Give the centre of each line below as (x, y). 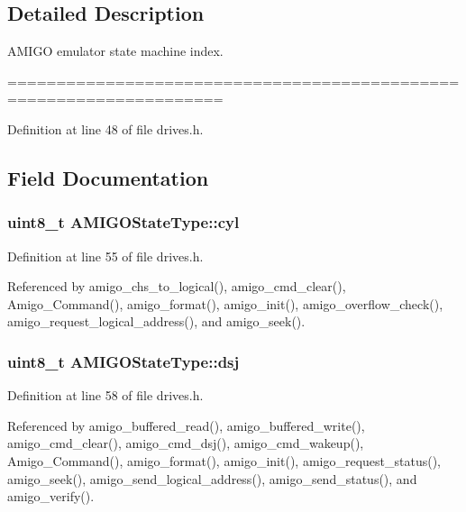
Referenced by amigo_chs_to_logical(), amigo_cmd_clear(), (177, 286)
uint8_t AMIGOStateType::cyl (123, 222)
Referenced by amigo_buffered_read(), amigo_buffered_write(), (186, 425)
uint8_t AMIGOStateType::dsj (123, 361)
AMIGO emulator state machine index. (115, 51)
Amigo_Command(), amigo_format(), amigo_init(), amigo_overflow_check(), (225, 303)
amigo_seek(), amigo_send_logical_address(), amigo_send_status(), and (212, 478)
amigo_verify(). (51, 496)
